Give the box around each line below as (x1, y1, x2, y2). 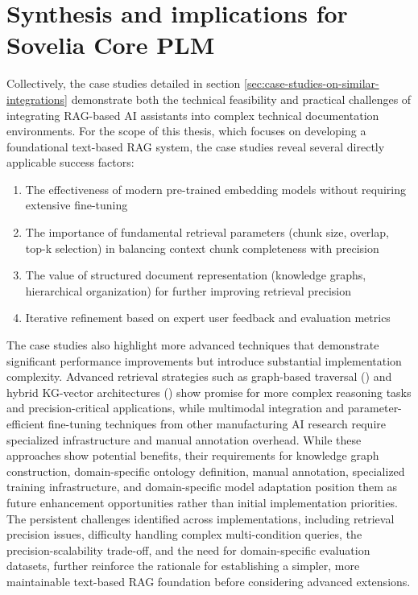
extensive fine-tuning (25, 196, 128, 213)
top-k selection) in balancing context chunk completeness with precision (25, 239, 379, 256)
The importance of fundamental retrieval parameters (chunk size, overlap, (25, 224, 389, 241)
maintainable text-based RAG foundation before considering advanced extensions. (6, 572, 411, 589)
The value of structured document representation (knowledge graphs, (25, 267, 366, 283)
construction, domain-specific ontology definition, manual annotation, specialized (6, 462, 405, 479)
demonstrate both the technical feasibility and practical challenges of (71, 90, 412, 107)
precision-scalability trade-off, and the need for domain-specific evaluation (6, 541, 370, 558)
